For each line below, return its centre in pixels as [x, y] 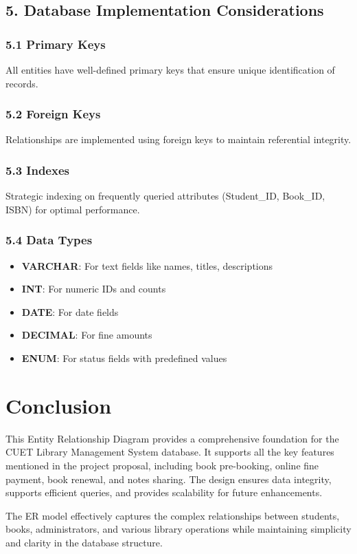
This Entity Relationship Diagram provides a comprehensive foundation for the [172, 438]
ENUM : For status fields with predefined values [124, 358]
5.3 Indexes [37, 170]
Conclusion [59, 405]
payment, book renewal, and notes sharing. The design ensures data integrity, [169, 479]
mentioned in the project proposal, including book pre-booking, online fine [162, 465]
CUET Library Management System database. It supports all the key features [170, 452]
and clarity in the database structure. [84, 542]
